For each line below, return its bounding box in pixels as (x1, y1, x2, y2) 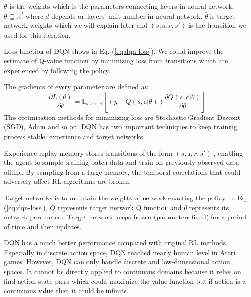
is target (210, 10, 235, 20)
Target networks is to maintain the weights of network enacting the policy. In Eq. (4, 192, 248, 202)
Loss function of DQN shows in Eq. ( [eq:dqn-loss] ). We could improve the (4, 46, 224, 56)
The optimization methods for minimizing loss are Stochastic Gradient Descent (4, 112, 241, 122)
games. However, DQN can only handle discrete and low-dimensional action (4, 257, 230, 267)
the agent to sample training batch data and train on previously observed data (4, 157, 239, 167)
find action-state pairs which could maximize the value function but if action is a (4, 276, 246, 286)
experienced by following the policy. (4, 65, 111, 75)
